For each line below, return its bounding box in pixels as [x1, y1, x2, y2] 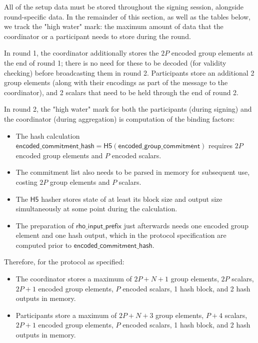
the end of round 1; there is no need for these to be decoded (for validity [4, 57, 226, 68]
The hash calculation [15, 130, 80, 141]
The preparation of [15, 220, 74, 230]
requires [208, 140, 232, 151]
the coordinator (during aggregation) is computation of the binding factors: [4, 113, 235, 124]
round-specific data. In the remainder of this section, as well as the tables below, [4, 11, 250, 22]
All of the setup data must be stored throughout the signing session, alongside [4, 2, 244, 12]
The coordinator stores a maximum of [15, 273, 132, 284]
